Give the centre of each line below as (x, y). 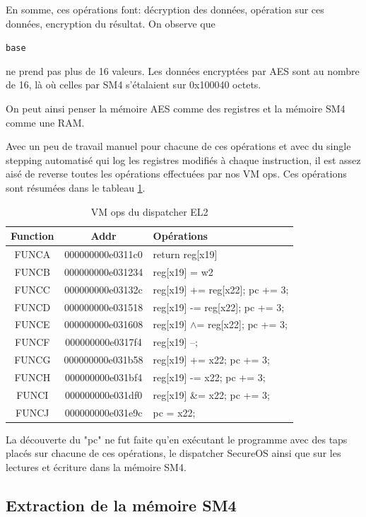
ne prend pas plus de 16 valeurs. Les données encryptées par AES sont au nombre (183, 70)
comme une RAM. (45, 122)
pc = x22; (174, 412)
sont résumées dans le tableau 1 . (76, 187)
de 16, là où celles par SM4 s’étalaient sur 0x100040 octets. (134, 85)
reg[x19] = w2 (183, 271)
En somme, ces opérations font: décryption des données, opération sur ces (165, 9)
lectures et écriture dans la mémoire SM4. (96, 466)
